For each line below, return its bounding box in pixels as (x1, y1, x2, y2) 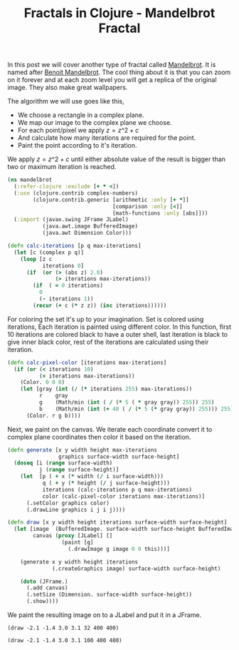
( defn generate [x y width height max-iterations (7, 446, 158, 454)
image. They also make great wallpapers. (7, 83, 128, 92)
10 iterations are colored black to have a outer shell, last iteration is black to (7, 330, 228, 338)
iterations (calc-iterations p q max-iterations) (42, 486, 193, 493)
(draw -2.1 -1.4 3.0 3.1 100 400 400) (7, 637, 122, 644)
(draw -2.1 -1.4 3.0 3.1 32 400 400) (7, 624, 119, 632)
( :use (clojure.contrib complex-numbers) (14, 189, 139, 197)
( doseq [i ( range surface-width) (14, 459, 113, 467)
